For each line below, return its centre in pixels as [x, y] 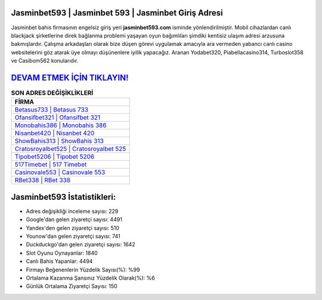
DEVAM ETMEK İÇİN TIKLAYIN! [70, 78]
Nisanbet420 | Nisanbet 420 [55, 133]
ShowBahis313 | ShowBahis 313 [59, 141]
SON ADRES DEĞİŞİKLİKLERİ [52, 93]
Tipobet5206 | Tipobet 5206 [55, 157]
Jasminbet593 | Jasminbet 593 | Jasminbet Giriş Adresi [117, 13]
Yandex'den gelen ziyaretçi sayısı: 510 [72, 228]
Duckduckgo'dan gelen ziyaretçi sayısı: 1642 [80, 245]
